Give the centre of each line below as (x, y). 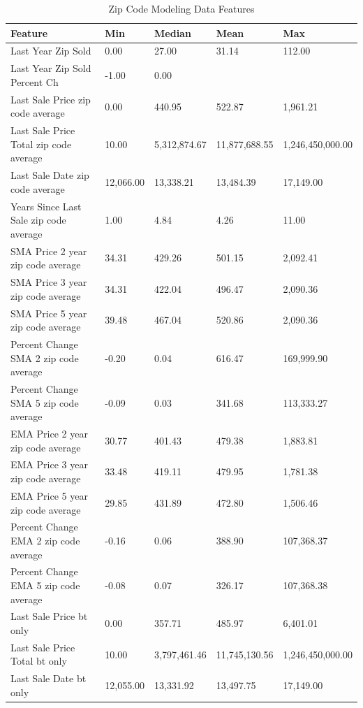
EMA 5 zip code (45, 585)
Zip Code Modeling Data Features (181, 8)
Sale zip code (38, 220)
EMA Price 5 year (49, 495)
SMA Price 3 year (49, 282)
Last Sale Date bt (49, 678)
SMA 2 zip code (45, 357)
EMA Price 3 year (49, 464)
